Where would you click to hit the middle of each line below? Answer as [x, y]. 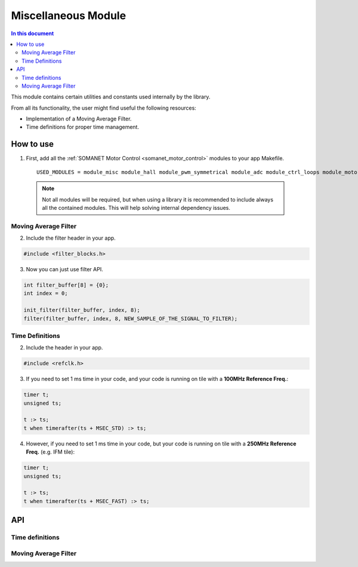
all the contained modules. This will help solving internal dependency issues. [136, 207]
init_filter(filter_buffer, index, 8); [82, 310]
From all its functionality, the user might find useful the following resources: [104, 108]
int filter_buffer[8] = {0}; [66, 285]
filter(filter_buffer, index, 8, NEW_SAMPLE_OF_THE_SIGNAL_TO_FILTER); [131, 318]
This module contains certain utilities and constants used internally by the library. [111, 97]
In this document [33, 33]
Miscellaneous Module [69, 16]
